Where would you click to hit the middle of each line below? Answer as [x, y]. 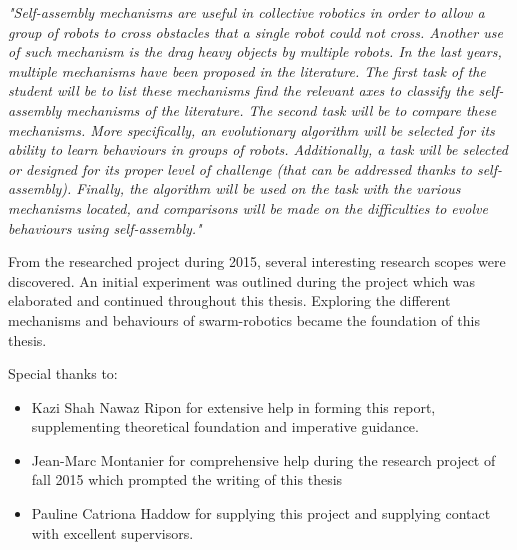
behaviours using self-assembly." [105, 227]
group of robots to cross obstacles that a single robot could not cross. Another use [255, 31]
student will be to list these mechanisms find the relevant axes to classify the [241, 90]
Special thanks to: [63, 373]
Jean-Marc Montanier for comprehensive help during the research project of [263, 459]
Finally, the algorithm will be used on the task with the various [268, 188]
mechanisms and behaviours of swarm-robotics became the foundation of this [244, 319]
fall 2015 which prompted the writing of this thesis [187, 479]
